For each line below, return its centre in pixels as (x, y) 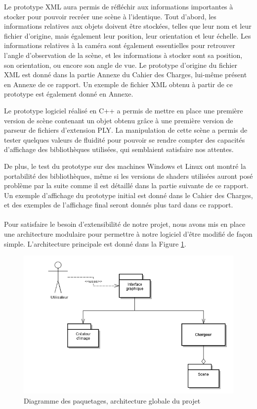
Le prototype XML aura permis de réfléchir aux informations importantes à (119, 6)
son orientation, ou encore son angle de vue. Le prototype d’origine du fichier (121, 65)
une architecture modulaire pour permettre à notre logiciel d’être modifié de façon (128, 234)
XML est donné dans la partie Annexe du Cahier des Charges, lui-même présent (126, 75)
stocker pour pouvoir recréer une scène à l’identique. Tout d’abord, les (110, 16)
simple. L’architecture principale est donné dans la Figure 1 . (95, 243)
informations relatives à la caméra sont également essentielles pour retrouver (120, 45)
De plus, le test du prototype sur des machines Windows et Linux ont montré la (125, 166)
